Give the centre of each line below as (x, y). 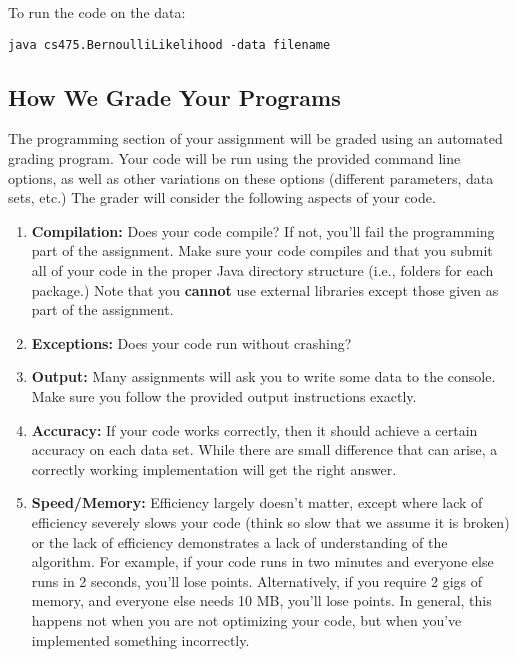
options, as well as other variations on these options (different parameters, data (251, 177)
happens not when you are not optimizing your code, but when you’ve (246, 619)
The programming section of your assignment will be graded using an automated (255, 138)
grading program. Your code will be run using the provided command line (234, 158)
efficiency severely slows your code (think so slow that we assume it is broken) (270, 521)
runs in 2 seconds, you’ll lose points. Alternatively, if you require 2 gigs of (256, 580)
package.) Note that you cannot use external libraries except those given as (265, 289)
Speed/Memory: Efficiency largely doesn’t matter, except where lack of (257, 502)
